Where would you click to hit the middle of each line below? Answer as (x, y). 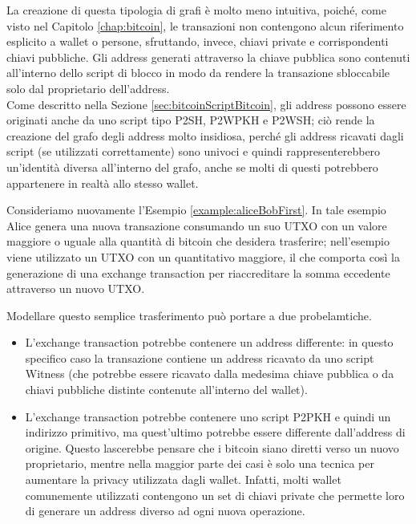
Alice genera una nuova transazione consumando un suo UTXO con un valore (197, 225)
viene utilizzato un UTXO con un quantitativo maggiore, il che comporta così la (203, 256)
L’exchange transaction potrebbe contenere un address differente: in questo (209, 342)
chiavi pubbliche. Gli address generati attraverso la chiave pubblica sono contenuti (208, 57)
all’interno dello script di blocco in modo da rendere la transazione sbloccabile (198, 73)
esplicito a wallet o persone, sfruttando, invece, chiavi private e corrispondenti (198, 41)
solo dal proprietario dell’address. (88, 88)
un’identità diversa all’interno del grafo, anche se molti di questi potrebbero (192, 167)
